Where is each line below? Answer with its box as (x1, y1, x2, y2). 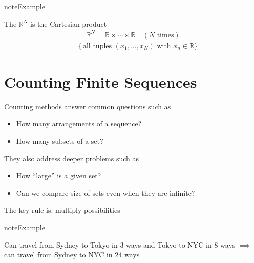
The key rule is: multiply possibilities (4, 204, 120, 215)
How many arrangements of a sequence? (16, 118, 142, 129)
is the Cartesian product (30, 18, 107, 29)
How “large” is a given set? (16, 170, 101, 181)
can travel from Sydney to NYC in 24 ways (4, 249, 140, 260)
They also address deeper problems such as (4, 153, 139, 163)
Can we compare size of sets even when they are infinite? (16, 187, 195, 198)
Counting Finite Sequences (4, 71, 197, 92)
